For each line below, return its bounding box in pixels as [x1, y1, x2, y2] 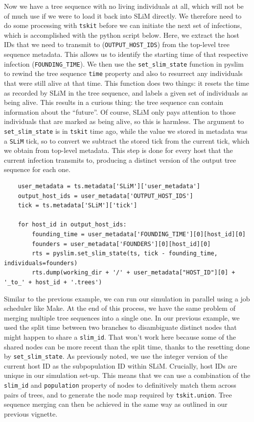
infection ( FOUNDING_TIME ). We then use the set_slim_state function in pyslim [4, 58, 244, 69]
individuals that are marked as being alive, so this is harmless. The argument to [4, 116, 244, 126]
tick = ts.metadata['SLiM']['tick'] [18, 202, 138, 209]
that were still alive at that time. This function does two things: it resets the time [4, 78, 249, 88]
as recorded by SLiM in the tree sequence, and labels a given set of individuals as [4, 87, 248, 98]
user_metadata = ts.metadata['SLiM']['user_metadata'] [18, 183, 200, 190]
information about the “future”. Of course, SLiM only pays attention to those [4, 106, 236, 117]
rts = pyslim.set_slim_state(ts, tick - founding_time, [32, 250, 218, 257]
